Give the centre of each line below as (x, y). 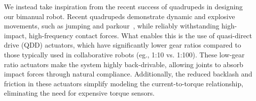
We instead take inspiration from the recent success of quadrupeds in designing (124, 6)
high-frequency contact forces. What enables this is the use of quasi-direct (141, 35)
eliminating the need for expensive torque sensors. (79, 93)
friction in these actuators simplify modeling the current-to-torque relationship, (124, 83)
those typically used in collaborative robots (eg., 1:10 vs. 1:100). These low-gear (124, 54)
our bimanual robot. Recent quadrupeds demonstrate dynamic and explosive (120, 16)
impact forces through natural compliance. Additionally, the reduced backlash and (128, 74)
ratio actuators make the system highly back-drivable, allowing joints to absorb (124, 64)
